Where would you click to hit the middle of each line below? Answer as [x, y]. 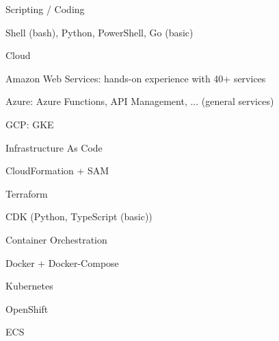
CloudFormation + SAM [57, 170]
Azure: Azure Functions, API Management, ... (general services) [140, 101]
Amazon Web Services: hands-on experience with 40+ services [136, 78]
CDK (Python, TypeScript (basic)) [79, 216]
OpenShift [27, 308]
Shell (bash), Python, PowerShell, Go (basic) [99, 32]
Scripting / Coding [45, 9]
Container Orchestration [56, 239]
